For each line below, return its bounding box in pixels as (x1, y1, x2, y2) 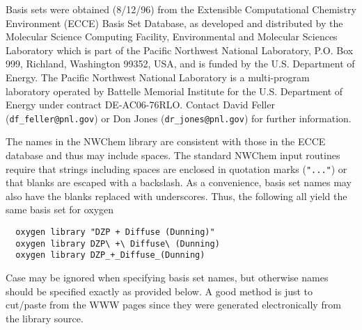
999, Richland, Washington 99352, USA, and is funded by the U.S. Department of (6, 56, 355, 71)
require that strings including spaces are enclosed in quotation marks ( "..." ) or (6, 161, 347, 176)
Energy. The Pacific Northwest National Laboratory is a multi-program (6, 69, 310, 84)
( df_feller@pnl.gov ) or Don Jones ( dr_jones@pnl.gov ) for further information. (6, 110, 352, 125)
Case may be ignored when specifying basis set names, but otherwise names (6, 270, 329, 284)
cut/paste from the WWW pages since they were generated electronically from (6, 297, 341, 312)
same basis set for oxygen (6, 202, 114, 217)
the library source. (6, 311, 84, 325)
